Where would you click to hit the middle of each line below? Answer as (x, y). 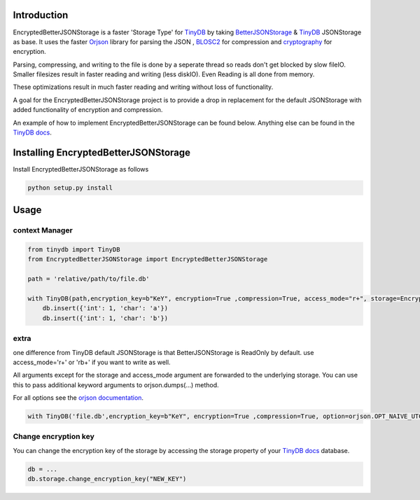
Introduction (41, 15)
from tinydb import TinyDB (74, 250)
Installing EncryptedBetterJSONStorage (102, 152)
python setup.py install (70, 188)
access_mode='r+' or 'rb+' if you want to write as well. (92, 362)
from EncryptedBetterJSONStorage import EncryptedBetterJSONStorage (148, 259)
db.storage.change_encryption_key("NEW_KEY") (107, 479)
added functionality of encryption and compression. (88, 110)
